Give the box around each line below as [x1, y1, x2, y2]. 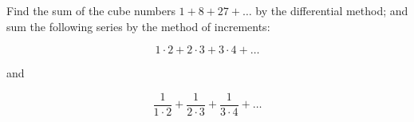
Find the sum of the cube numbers [6, 2, 175, 18]
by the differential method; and [255, 2, 408, 18]
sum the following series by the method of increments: [6, 18, 270, 34]
